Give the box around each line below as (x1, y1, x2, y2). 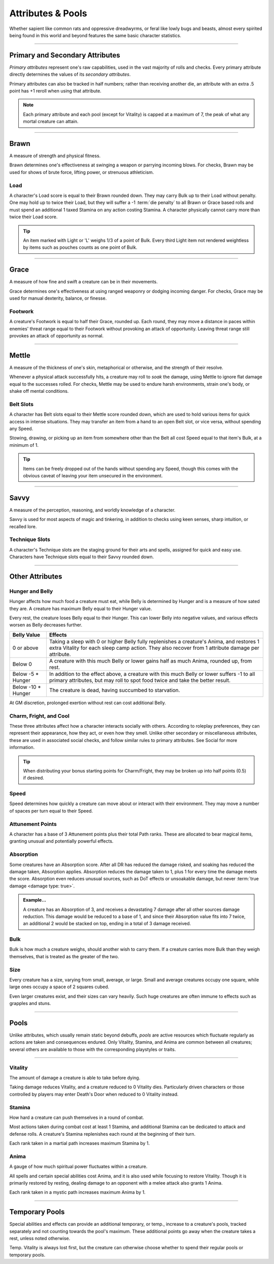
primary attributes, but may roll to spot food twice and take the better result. (49, 677, 231, 684)
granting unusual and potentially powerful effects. (9, 838, 114, 844)
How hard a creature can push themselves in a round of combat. (9, 1114, 144, 1121)
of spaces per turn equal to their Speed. (9, 808, 93, 814)
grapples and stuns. (9, 1000, 51, 1007)
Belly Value (12, 631, 41, 638)
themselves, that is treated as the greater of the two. (9, 953, 119, 959)
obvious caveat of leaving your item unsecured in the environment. (23, 472, 163, 478)
